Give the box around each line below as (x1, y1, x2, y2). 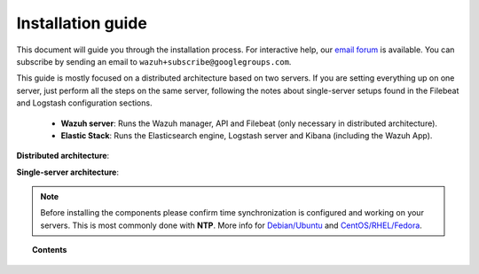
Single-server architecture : (16, 167, 120, 177)
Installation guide (16, 13, 148, 33)
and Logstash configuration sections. (16, 98, 153, 108)
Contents (32, 245, 67, 255)
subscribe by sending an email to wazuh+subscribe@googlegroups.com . (16, 56, 292, 67)
